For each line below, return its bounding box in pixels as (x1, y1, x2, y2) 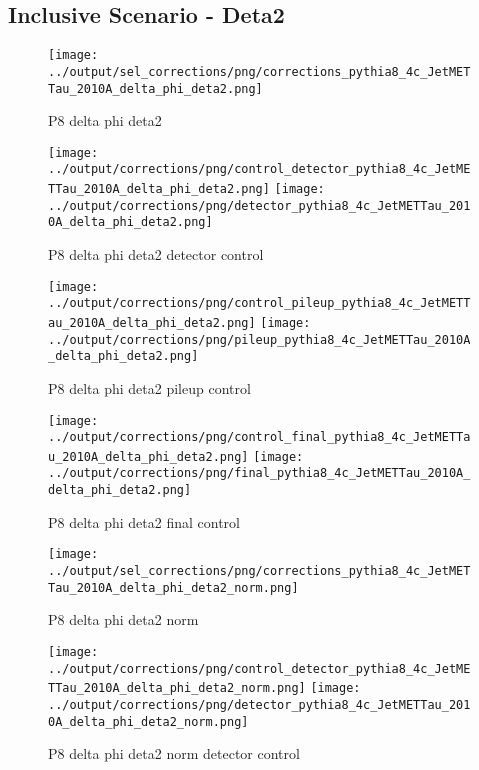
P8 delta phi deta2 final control (48, 511, 240, 532)
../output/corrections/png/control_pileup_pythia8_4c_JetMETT (48, 296, 471, 311)
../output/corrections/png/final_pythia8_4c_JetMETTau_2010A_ (48, 466, 471, 481)
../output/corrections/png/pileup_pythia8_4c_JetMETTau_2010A (48, 332, 471, 347)
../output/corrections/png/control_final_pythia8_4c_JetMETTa (48, 430, 471, 445)
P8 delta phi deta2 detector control (48, 244, 264, 265)
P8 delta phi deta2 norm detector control (48, 743, 300, 764)
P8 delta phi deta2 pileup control (48, 377, 251, 398)
